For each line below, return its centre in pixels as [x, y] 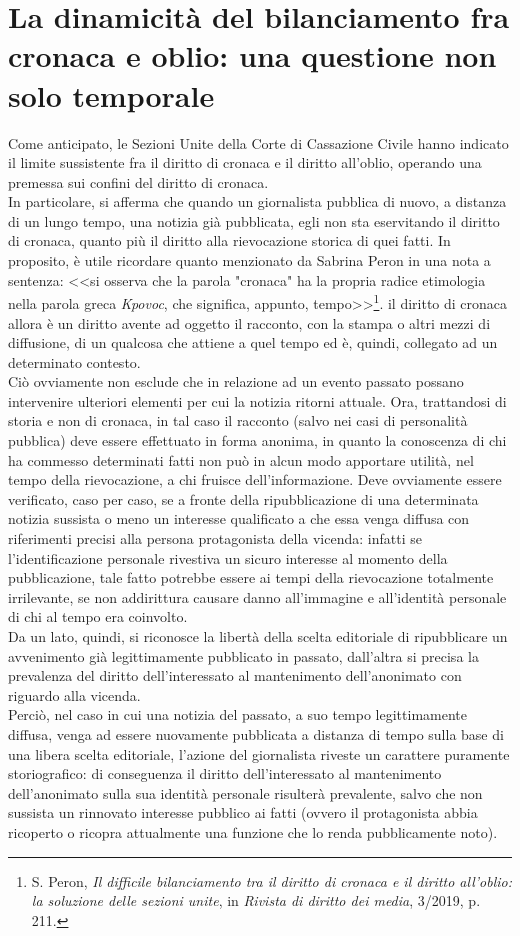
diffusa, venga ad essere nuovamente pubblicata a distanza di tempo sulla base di [256, 733]
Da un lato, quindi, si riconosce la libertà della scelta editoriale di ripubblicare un [258, 636]
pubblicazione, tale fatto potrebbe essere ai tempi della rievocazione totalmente [251, 577]
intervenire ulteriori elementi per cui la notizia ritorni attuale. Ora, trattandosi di [257, 400]
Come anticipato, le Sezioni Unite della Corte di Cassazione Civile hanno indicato [258, 142]
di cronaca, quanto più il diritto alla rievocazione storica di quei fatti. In [229, 240]
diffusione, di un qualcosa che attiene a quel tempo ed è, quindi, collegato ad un [253, 342]
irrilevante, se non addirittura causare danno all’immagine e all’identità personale [257, 596]
